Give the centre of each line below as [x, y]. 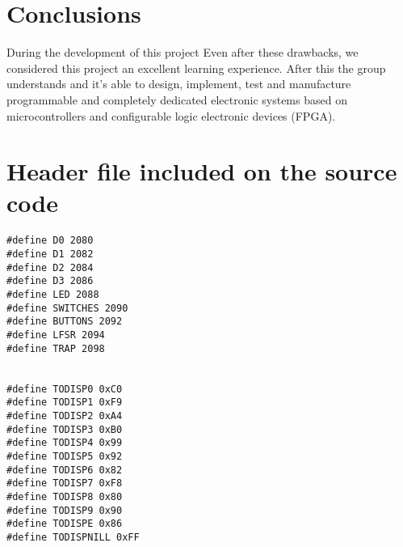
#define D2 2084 [50, 267]
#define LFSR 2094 [56, 335]
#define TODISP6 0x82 [65, 470]
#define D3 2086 [50, 281]
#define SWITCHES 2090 [67, 308]
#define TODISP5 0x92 [65, 456]
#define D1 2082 [50, 254]
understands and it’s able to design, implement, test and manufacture [179, 84]
